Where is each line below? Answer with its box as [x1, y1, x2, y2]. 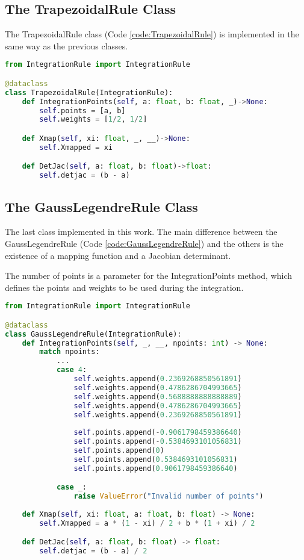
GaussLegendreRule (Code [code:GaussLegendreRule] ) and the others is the [5, 237, 284, 249]
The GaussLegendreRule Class [5, 197, 198, 216]
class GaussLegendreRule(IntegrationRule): [5, 329, 182, 338]
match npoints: [39, 347, 100, 356]
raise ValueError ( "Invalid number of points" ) [73, 492, 264, 501]
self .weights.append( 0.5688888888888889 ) [73, 392, 242, 401]
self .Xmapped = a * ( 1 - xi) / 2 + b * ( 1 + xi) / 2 [39, 518, 255, 527]
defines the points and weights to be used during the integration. [5, 281, 244, 293]
